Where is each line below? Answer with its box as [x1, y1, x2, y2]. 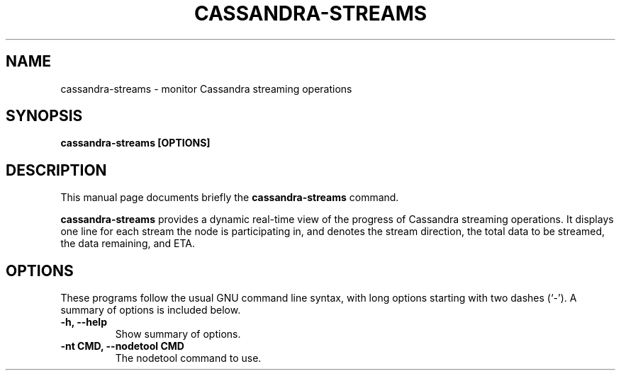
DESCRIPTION [6, 161, 107, 179]
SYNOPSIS [6, 107, 83, 125]
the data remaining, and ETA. [60, 237, 196, 250]
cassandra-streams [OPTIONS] [60, 137, 211, 149]
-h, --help [60, 316, 107, 329]
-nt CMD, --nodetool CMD [60, 340, 184, 353]
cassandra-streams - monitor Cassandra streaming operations [60, 82, 352, 95]
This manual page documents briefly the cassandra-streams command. [60, 191, 399, 204]
